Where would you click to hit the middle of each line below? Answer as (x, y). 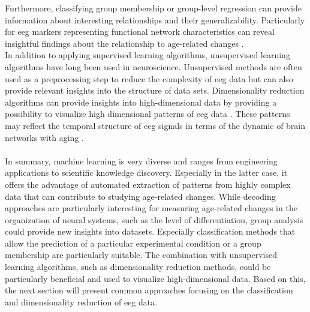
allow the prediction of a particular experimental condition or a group (133, 243)
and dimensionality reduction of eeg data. (81, 301)
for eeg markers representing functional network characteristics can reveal (140, 31)
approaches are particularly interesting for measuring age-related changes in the (151, 208)
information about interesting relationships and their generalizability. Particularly (155, 19)
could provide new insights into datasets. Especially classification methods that (150, 231)
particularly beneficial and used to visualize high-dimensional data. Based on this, (155, 278)
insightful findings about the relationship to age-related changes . (124, 43)
